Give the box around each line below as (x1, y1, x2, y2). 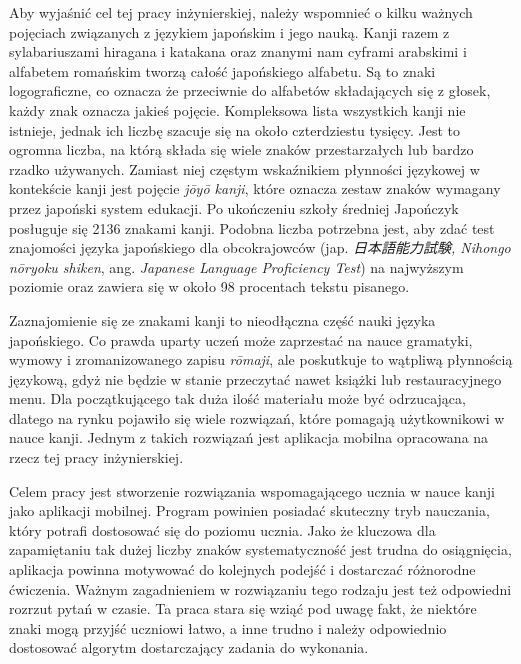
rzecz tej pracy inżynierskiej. (9, 447, 184, 468)
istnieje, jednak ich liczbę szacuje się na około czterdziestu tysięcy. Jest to (9, 119, 460, 140)
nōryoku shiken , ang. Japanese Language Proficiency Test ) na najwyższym (9, 256, 464, 277)
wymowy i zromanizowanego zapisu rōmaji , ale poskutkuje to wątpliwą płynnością (9, 349, 513, 370)
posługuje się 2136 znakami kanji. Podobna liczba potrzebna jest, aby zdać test (9, 217, 495, 238)
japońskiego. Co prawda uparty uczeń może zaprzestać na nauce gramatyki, (9, 329, 473, 350)
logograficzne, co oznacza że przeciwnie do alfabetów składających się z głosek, (9, 80, 491, 101)
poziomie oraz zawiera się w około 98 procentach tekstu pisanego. (9, 276, 410, 297)
